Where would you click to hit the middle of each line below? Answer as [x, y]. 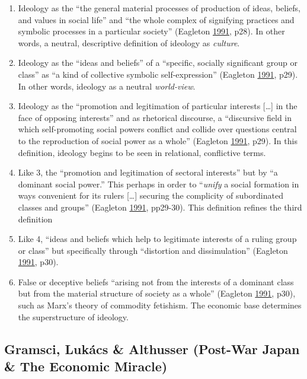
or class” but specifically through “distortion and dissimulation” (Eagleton [153, 250]
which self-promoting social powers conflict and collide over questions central [157, 129]
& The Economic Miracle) [86, 366]
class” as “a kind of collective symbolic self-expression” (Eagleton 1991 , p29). [158, 74]
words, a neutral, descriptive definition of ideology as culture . [129, 42]
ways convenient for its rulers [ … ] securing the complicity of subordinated [151, 195]
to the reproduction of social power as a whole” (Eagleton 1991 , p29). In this [158, 140]
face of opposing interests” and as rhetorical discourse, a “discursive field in [155, 117]
